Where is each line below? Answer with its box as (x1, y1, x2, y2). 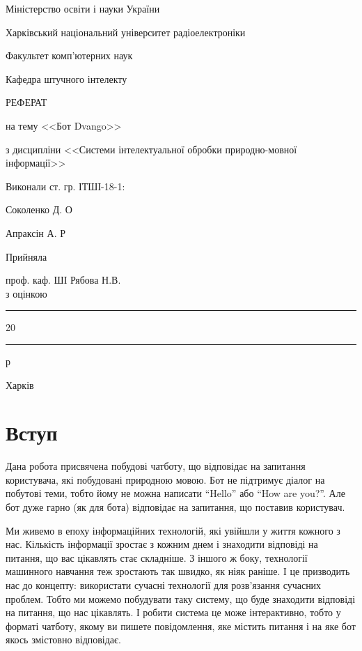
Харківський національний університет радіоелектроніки (6, 24, 246, 39)
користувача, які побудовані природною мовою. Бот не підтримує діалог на (6, 472, 325, 487)
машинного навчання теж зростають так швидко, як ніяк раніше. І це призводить (6, 564, 350, 579)
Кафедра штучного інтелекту (6, 71, 127, 86)
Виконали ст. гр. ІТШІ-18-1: (6, 178, 125, 193)
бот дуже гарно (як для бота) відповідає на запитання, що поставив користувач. (6, 500, 345, 514)
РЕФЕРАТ (6, 95, 47, 109)
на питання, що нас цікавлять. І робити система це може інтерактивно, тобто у (6, 605, 341, 620)
